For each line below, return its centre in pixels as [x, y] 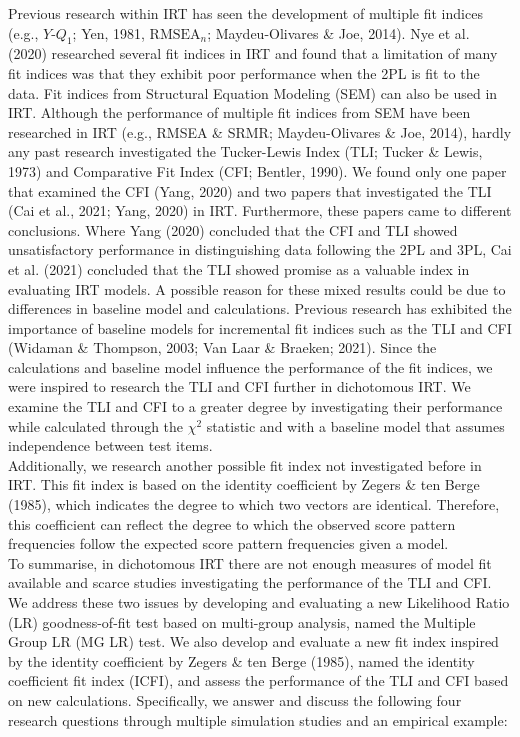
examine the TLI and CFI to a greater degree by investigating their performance [255, 406]
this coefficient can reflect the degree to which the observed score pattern [232, 523]
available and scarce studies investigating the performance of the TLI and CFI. [250, 582]
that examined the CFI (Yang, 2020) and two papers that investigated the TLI [250, 190]
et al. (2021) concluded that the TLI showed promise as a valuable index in [239, 268]
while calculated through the [96, 425]
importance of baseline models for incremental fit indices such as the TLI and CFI [260, 327]
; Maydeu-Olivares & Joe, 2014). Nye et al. [338, 32]
